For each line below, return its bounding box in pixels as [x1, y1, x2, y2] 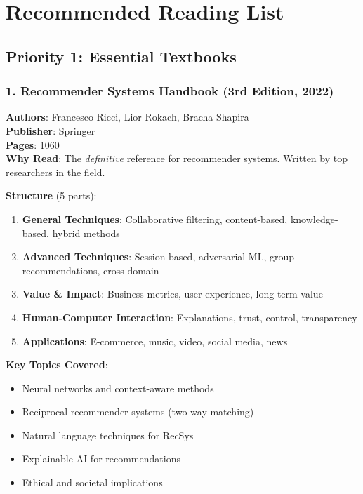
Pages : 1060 [6, 137, 60, 152]
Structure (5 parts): [6, 188, 97, 203]
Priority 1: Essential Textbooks [6, 45, 237, 67]
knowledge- [290, 211, 338, 226]
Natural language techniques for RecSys [22, 427, 194, 442]
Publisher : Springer [6, 123, 95, 138]
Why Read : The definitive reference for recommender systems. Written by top [6, 151, 348, 166]
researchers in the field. [6, 164, 105, 179]
